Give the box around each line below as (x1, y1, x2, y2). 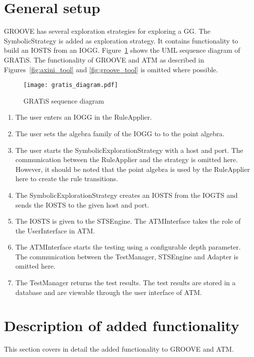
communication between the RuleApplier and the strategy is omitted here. (15, 154, 238, 165)
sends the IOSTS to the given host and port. (15, 199, 149, 210)
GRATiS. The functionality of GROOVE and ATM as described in (4, 54, 204, 64)
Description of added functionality (4, 315, 239, 336)
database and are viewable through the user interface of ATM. (15, 287, 202, 297)
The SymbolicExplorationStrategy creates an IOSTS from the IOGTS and (15, 189, 238, 200)
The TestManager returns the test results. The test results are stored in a (15, 277, 236, 288)
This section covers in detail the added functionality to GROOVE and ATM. (4, 344, 234, 354)
